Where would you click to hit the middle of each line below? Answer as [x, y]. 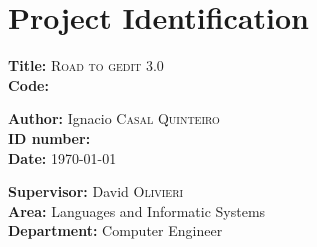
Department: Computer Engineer [115, 230]
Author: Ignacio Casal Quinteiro [114, 118]
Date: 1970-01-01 [62, 157]
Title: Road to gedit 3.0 [86, 65]
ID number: [49, 137]
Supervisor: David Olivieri [96, 191]
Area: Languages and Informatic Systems [137, 210]
